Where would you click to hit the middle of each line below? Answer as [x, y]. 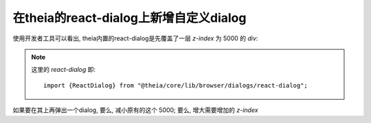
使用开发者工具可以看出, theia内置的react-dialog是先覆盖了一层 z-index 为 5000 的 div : [135, 38]
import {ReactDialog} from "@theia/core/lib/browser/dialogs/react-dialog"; [176, 85]
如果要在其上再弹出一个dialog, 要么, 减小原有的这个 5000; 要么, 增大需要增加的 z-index [135, 110]
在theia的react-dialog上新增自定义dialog [130, 18]
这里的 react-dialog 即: [64, 70]
